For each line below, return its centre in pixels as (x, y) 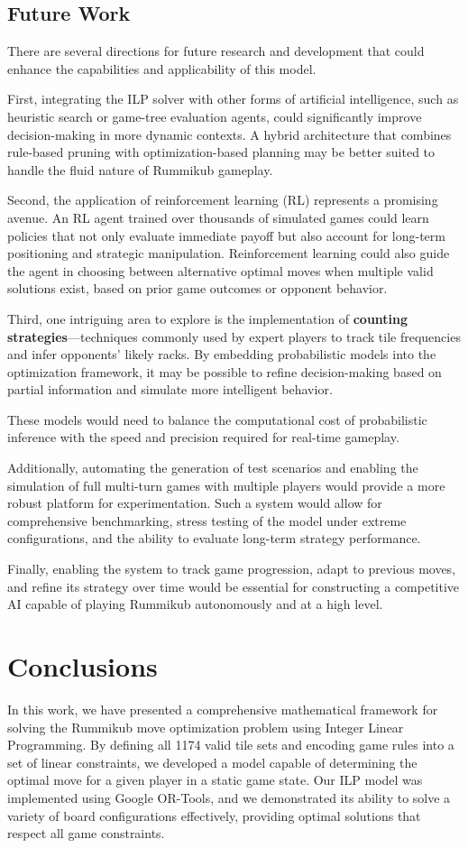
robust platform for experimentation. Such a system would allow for (195, 503)
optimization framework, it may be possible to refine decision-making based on (225, 371)
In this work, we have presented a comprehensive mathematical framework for (223, 709)
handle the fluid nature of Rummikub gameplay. (140, 169)
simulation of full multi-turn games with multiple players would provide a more (226, 485)
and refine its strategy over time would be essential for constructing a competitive (234, 586)
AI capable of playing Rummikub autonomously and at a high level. (195, 604)
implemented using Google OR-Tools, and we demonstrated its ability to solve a (229, 797)
